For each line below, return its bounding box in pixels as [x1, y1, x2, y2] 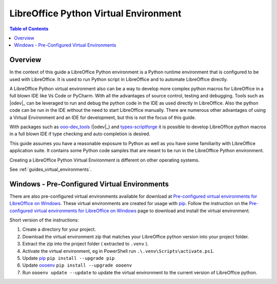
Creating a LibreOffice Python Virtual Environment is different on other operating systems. [9, 157, 200, 163]
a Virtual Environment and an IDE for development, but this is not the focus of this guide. [9, 114, 196, 120]
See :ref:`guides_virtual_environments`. [9, 166, 92, 172]
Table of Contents [9, 26, 49, 32]
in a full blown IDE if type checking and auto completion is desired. [9, 131, 151, 137]
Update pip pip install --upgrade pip [22, 255, 115, 261]
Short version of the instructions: [9, 217, 79, 223]
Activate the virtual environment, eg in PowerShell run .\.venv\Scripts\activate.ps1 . [22, 248, 214, 254]
